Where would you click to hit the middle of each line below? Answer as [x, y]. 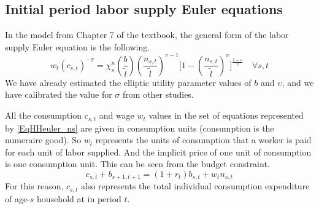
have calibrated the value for [59, 94]
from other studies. [158, 94]
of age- [17, 198]
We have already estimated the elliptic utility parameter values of [128, 82]
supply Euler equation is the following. [78, 46]
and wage [117, 115]
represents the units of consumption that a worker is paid [203, 140]
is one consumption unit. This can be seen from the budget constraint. [137, 164]
